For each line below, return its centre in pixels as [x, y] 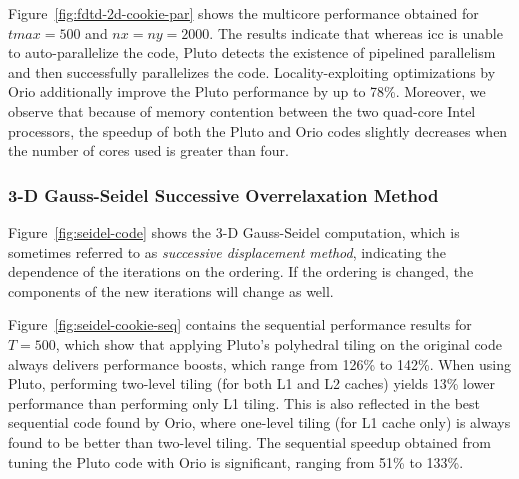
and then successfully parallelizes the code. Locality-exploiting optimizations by [252, 71]
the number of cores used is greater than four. [148, 150]
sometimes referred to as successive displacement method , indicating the [227, 251]
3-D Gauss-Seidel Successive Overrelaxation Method [223, 194]
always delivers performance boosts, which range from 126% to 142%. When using [260, 363]
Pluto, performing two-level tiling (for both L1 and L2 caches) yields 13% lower [252, 383]
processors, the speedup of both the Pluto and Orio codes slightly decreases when [258, 130]
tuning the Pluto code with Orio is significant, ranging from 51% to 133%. [236, 461]
